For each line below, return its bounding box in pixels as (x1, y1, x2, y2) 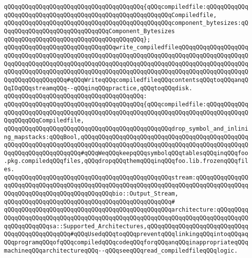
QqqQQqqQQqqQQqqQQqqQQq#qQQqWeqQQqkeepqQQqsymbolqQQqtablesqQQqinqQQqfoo (4, 149, 249, 157)
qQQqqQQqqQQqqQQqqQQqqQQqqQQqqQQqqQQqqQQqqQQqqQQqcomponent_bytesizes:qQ (4, 20, 249, 27)
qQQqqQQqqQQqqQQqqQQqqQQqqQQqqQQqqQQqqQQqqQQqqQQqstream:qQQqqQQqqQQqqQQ (4, 174, 249, 181)
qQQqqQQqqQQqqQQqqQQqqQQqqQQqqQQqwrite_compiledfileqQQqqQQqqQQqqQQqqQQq (4, 44, 249, 51)
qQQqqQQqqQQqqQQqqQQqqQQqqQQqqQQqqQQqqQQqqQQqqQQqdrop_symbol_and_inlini (4, 125, 249, 132)
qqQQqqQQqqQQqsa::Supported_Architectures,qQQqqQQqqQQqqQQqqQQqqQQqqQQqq (4, 222, 249, 230)
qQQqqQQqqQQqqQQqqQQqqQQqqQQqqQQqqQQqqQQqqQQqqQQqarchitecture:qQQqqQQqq (4, 206, 249, 214)
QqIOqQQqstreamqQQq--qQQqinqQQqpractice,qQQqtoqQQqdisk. (4, 84, 193, 92)
